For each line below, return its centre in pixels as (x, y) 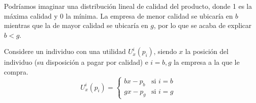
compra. (16, 71)
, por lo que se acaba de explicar (202, 25)
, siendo (165, 51)
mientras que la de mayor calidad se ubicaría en (76, 25)
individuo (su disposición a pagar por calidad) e (76, 62)
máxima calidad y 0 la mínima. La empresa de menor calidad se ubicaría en (118, 15)
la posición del (207, 51)
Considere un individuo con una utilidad (65, 51)
